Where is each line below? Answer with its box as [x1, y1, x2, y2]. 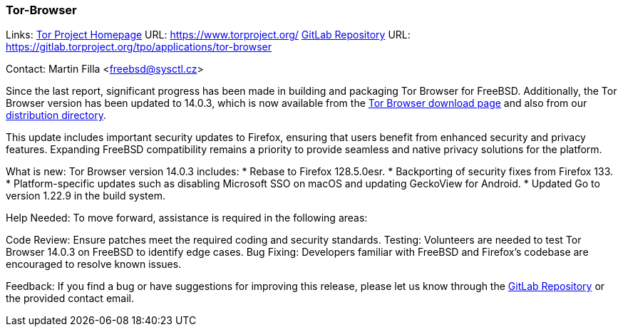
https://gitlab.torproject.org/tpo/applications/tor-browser [6, 41, 272, 53]
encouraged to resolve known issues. [6, 258, 182, 271]
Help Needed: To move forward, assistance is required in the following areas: [6, 212, 368, 224]
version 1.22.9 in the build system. [6, 190, 166, 202]
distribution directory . [6, 109, 106, 122]
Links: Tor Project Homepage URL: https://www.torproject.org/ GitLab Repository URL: [6, 28, 411, 41]
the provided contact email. [6, 292, 134, 305]
